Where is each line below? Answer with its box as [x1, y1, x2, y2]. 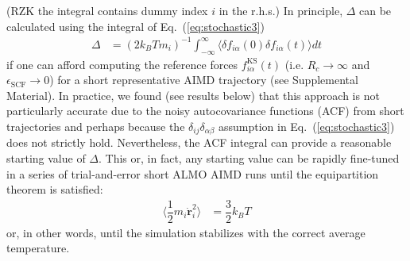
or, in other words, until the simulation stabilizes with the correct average [6, 224, 366, 240]
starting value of [6, 149, 86, 166]
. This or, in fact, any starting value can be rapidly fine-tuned [99, 149, 400, 166]
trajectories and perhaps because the [6, 117, 185, 134]
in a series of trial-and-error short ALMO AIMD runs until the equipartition [6, 165, 379, 182]
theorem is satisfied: [6, 181, 103, 198]
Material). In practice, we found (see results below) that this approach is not [6, 86, 380, 103]
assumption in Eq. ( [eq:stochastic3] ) [218, 117, 395, 134]
